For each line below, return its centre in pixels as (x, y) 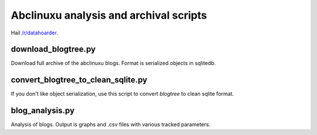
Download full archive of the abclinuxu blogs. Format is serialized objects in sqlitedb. (113, 63)
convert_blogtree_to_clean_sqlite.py (79, 80)
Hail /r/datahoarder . (34, 33)
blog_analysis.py (43, 111)
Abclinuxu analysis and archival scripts (109, 15)
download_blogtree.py (53, 49)
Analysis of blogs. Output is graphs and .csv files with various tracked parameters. (111, 124)
